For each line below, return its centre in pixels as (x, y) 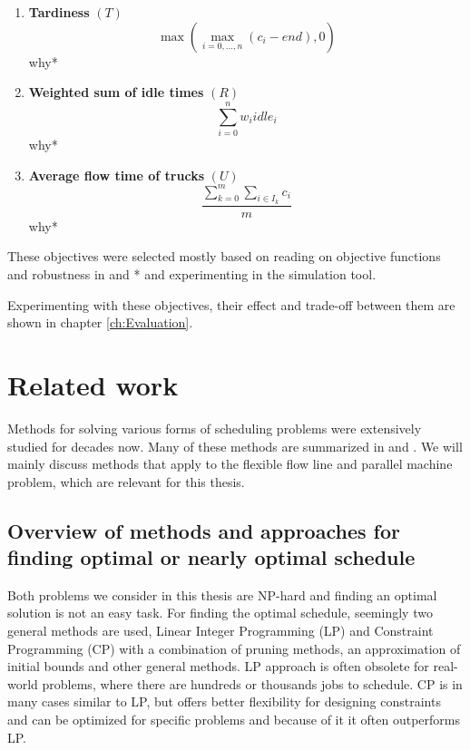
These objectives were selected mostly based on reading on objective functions (224, 256)
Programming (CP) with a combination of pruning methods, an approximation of (234, 648)
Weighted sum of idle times (116, 92)
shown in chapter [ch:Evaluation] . (100, 322)
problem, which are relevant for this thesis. (126, 481)
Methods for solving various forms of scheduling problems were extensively (215, 428)
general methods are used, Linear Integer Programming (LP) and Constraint (220, 631)
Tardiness (59, 12)
